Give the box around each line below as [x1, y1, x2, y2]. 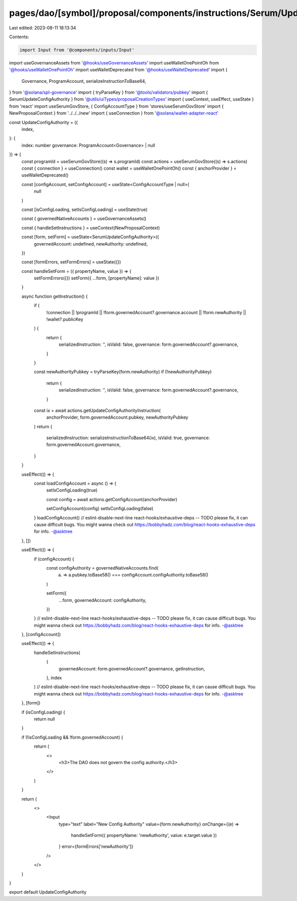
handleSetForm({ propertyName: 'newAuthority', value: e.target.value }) [71, 833, 217, 838]
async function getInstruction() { [21, 293, 88, 299]
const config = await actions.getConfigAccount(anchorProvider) [46, 496, 178, 502]
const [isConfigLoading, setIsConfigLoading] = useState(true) [21, 206, 148, 212]
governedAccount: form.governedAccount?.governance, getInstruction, [58, 665, 205, 672]
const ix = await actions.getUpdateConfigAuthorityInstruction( [34, 407, 161, 413]
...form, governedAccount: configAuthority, [58, 597, 147, 603]
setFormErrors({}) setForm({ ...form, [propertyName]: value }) [34, 275, 159, 281]
